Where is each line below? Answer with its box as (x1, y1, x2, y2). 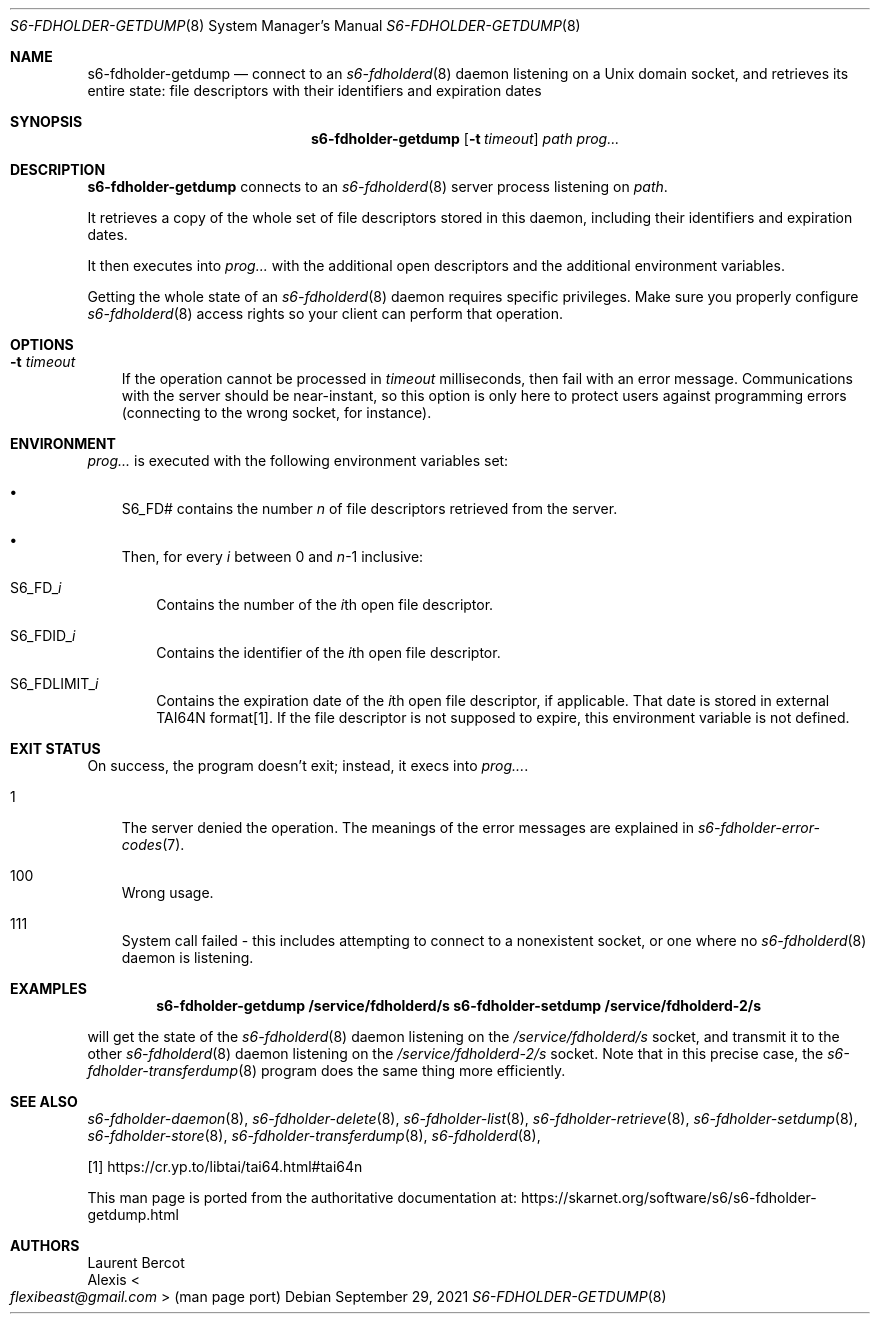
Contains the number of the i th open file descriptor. (156, 596, 494, 613)
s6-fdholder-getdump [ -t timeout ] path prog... (311, 130, 620, 147)
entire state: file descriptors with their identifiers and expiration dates (87, 82, 542, 99)
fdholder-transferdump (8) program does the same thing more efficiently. (87, 1062, 566, 1079)
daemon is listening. (121, 949, 254, 966)
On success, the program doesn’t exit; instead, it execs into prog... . (87, 757, 529, 774)
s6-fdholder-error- (697, 819, 820, 836)
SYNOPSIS (10, 113, 83, 130)
